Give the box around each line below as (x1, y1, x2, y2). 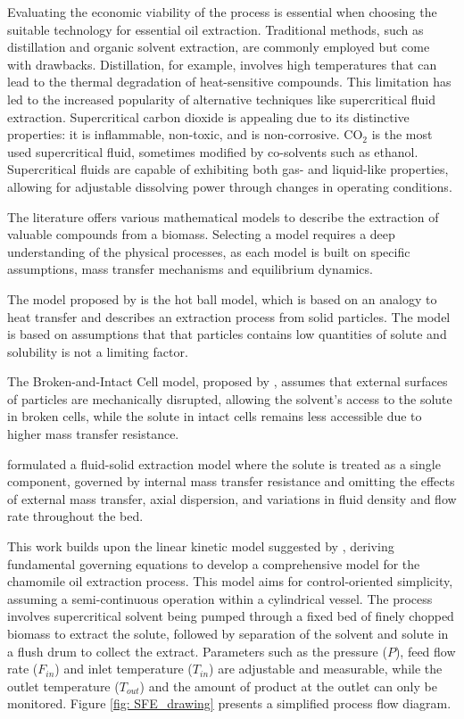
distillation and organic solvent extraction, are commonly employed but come (7, 37, 430, 56)
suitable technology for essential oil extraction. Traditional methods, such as (7, 20, 424, 38)
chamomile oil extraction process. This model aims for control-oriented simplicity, (7, 572, 453, 591)
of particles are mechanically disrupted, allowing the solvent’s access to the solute (7, 389, 452, 408)
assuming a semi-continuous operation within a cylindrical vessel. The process (7, 589, 433, 607)
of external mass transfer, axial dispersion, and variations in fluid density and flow (7, 489, 457, 508)
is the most (371, 125, 433, 144)
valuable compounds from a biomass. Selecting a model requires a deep (7, 225, 395, 244)
